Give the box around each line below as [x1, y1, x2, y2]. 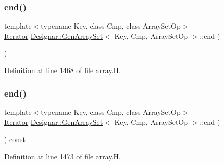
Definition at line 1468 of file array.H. [4, 65, 121, 75]
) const [4, 134, 26, 144]
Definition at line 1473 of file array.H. [4, 151, 121, 161]
